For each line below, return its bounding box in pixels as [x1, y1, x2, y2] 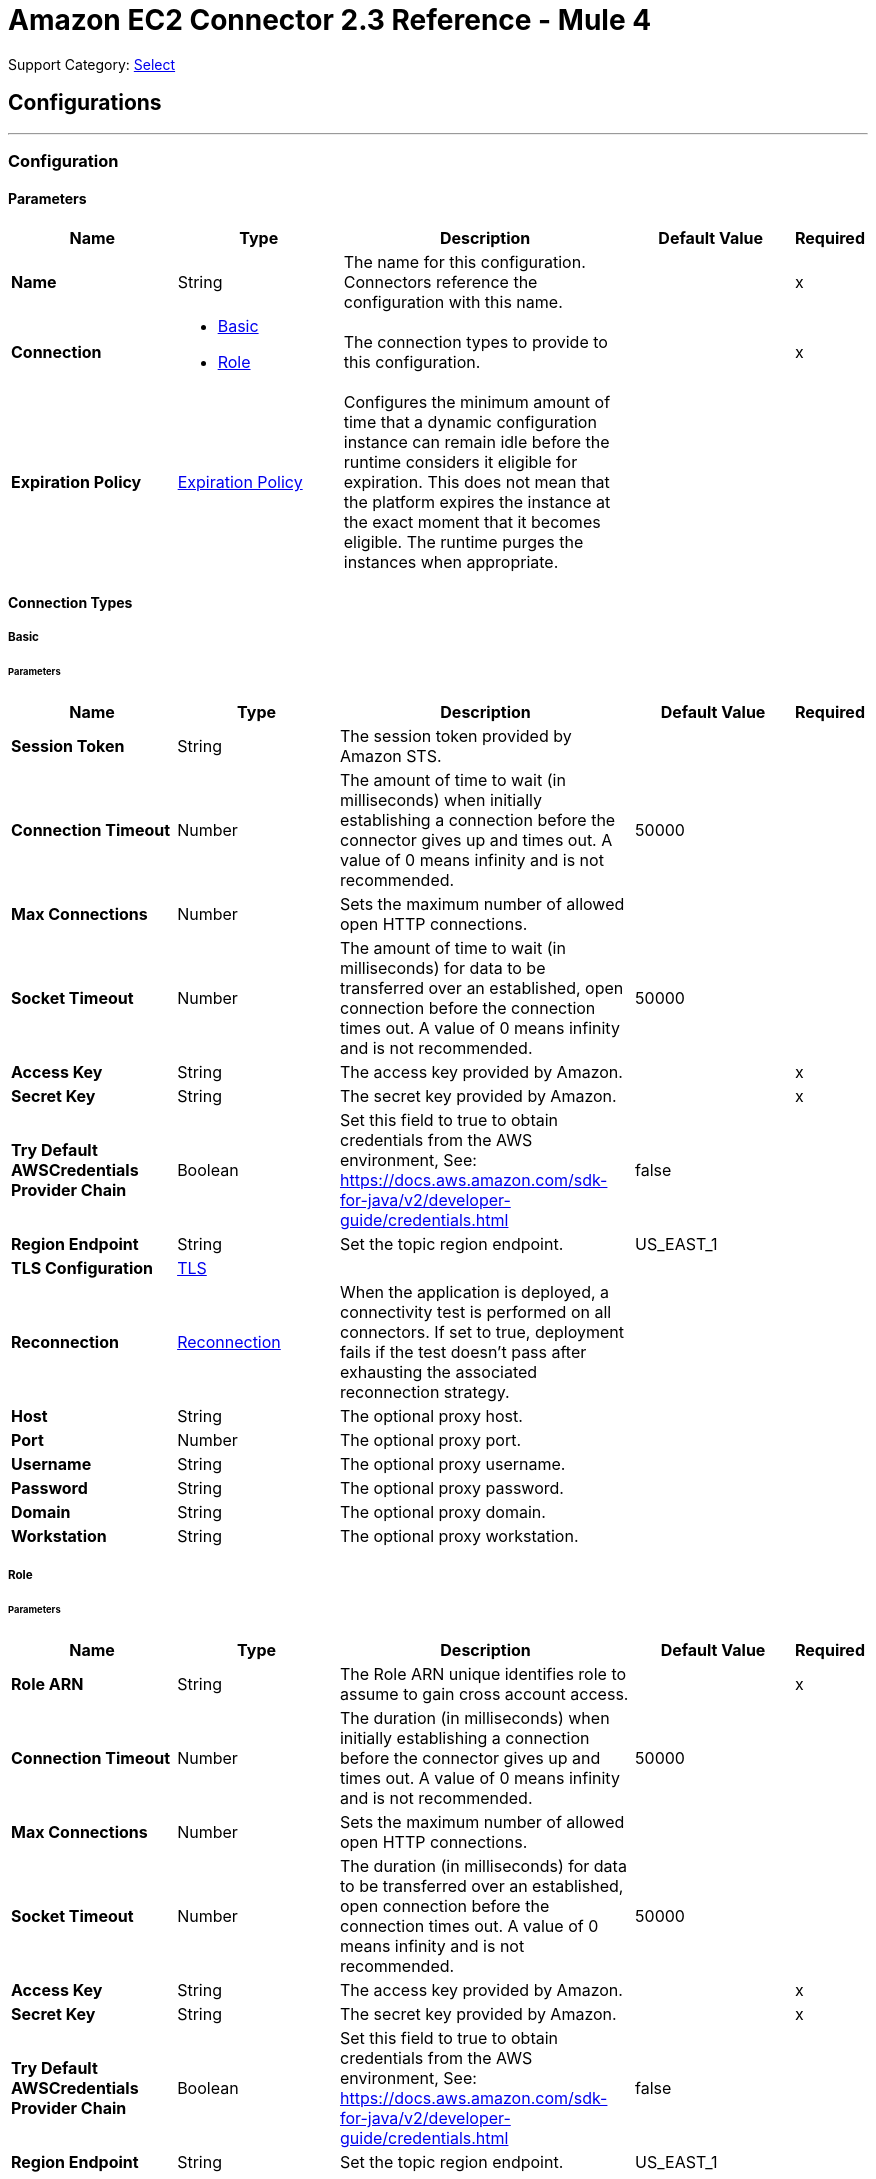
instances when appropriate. [343, 552, 559, 573]
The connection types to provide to [343, 332, 608, 353]
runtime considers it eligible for [343, 452, 578, 473]
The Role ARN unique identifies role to [339, 1663, 627, 1684]
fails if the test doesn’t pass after [339, 1341, 587, 1362]
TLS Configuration [11, 1257, 154, 1278]
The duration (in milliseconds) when [339, 1707, 610, 1728]
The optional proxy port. [339, 1429, 522, 1450]
